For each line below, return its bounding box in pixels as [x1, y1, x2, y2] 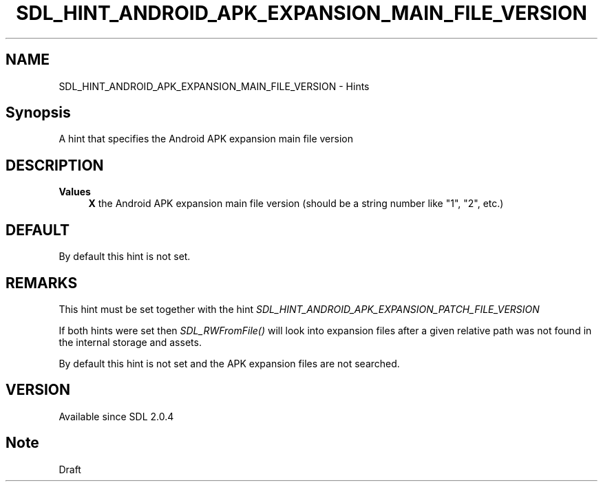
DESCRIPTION [6, 156, 104, 174]
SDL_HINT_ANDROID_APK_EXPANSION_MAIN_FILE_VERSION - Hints [59, 80, 370, 92]
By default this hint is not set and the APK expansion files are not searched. [59, 357, 400, 369]
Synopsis [6, 104, 71, 122]
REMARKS [6, 274, 78, 292]
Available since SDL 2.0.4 [59, 410, 174, 422]
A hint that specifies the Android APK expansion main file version [59, 133, 353, 145]
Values [59, 186, 91, 198]
